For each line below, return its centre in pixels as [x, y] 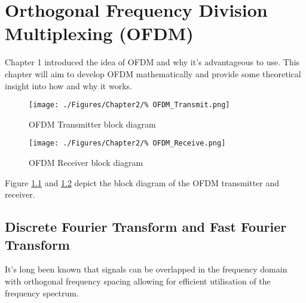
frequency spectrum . [42, 293]
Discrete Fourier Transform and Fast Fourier [146, 227]
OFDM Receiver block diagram [86, 162]
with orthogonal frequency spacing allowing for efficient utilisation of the [138, 281]
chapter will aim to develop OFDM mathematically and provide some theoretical [153, 73]
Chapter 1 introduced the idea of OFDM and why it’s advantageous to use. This [152, 62]
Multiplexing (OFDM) [99, 33]
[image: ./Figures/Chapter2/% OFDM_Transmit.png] [129, 105]
